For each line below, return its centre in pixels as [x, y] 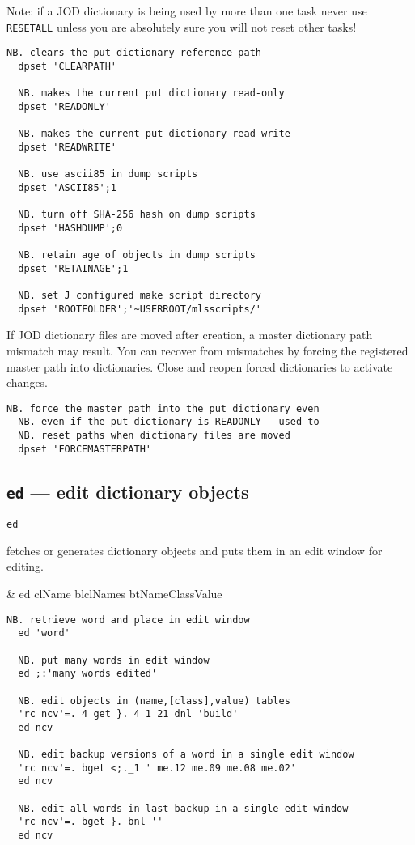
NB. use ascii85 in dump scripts [108, 174]
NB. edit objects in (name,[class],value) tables [154, 701]
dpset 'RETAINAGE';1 [73, 268]
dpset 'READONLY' [64, 106]
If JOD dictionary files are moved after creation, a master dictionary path [190, 335]
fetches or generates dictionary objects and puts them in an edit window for [195, 550]
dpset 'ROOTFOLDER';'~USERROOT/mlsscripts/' [140, 309]
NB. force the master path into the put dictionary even [163, 408]
